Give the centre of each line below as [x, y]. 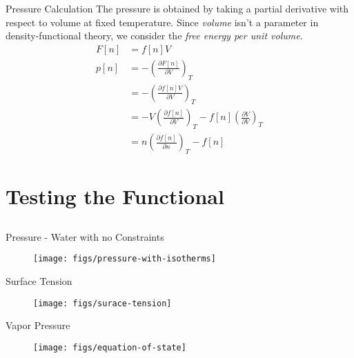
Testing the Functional [115, 196]
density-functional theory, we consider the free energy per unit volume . [154, 36]
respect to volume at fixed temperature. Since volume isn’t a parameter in [162, 22]
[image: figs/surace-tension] [102, 303]
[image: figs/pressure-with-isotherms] [125, 259]
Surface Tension [39, 281]
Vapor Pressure [38, 325]
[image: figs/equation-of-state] [110, 347]
